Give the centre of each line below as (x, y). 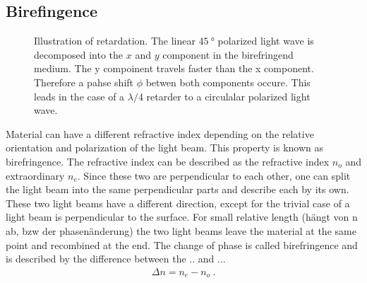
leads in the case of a (79, 96)
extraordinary (35, 175)
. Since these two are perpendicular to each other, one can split (214, 175)
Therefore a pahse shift (84, 82)
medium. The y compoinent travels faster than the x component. (174, 68)
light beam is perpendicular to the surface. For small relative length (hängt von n (182, 217)
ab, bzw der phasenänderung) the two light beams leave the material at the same (181, 230)
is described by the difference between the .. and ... (116, 259)
